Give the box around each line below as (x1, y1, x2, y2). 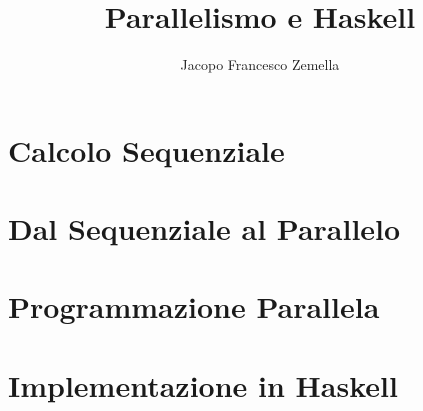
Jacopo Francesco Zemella (180, 54, 340, 75)
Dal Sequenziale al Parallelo (8, 208, 401, 249)
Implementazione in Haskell (8, 364, 398, 405)
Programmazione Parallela (8, 286, 380, 327)
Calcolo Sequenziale (8, 129, 285, 170)
